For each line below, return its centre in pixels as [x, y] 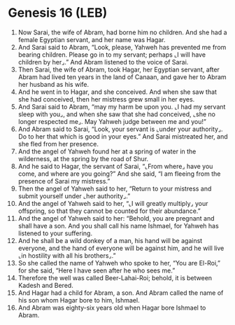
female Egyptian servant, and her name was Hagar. [92, 39]
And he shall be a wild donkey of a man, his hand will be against [110, 240]
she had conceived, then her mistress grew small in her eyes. [106, 99]
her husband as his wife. [54, 84]
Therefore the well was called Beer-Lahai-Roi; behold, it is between [115, 277]
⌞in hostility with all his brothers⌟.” [67, 255]
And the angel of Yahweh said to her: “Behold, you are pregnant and [116, 218]
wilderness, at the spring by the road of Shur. [83, 158]
